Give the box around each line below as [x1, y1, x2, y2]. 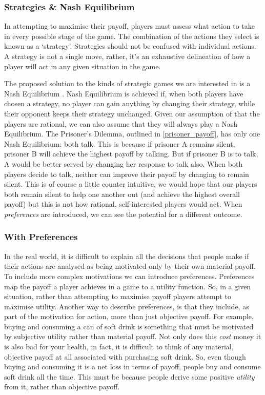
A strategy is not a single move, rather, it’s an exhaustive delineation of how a [4, 51, 251, 61]
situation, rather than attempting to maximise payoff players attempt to [4, 291, 231, 302]
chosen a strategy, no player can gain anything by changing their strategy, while [4, 98, 255, 109]
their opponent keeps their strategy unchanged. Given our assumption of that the [4, 108, 260, 118]
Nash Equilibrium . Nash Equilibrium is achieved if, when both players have [4, 88, 243, 98]
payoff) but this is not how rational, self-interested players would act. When [4, 199, 242, 209]
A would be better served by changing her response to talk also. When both [4, 158, 243, 169]
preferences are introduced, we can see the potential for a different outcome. [4, 208, 242, 219]
